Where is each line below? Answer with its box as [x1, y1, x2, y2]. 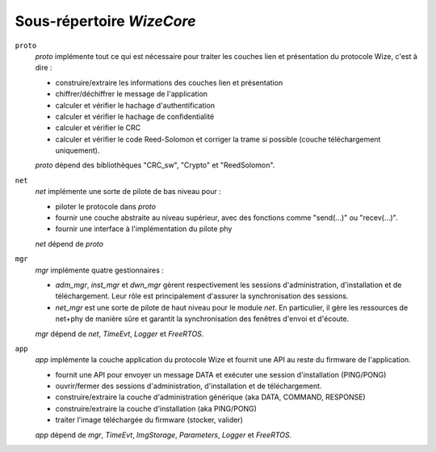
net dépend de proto [35, 239, 104, 248]
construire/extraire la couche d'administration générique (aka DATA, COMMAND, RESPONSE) [55, 392, 367, 402]
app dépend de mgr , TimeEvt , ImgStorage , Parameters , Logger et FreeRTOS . [35, 429, 292, 440]
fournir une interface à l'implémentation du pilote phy [55, 224, 233, 234]
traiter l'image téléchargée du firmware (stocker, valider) [55, 415, 244, 425]
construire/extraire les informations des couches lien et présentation [55, 78, 283, 87]
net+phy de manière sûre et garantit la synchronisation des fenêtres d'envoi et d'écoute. [55, 314, 350, 323]
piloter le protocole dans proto [55, 201, 157, 211]
